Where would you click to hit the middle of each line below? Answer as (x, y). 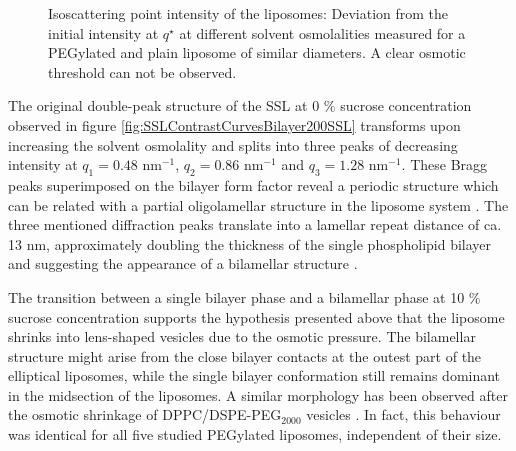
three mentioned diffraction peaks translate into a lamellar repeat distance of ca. (255, 224)
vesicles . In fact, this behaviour (403, 414)
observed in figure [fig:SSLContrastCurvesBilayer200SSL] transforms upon (234, 124)
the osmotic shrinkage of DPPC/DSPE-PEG (145, 414)
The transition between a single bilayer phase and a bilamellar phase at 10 (236, 296)
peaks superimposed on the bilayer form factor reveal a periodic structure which (253, 184)
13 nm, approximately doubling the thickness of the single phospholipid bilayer (250, 243)
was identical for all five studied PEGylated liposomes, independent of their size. (255, 434)
